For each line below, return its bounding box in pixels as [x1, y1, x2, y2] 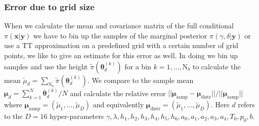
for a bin [124, 61, 151, 71]
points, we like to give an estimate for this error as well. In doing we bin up [4, 50, 238, 60]
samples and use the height [4, 61, 88, 71]
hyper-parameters [50, 111, 104, 121]
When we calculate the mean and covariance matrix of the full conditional [4, 20, 234, 31]
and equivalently [93, 99, 144, 110]
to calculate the [192, 61, 241, 71]
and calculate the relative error [70, 88, 166, 98]
